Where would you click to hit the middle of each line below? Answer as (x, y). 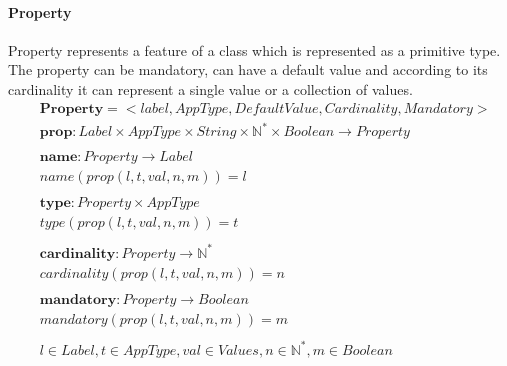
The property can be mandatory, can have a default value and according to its (248, 69)
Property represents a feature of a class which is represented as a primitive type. (254, 49)
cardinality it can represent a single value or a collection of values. (210, 88)
